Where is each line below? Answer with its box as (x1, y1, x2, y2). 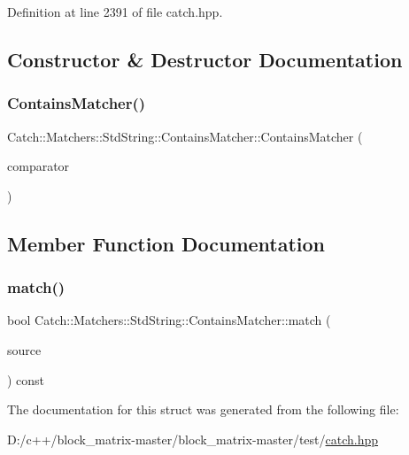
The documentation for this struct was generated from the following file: (7, 400, 399, 419)
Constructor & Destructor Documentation (7, 45, 403, 73)
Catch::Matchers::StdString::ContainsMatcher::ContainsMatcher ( (7, 127, 363, 145)
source (7, 340, 42, 359)
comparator (7, 157, 70, 175)
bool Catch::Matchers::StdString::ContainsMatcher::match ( (7, 311, 331, 329)
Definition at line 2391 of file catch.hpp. (7, 3, 223, 20)
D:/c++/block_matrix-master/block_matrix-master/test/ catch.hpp (7, 429, 379, 448)
